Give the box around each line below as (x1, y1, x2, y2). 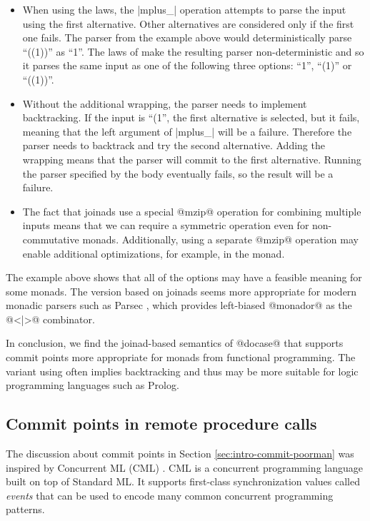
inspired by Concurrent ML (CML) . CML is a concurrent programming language (6, 460, 363, 475)
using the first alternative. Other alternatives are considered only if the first (22, 16, 354, 31)
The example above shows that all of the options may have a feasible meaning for (6, 270, 362, 285)
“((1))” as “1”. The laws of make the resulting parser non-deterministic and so (22, 44, 364, 59)
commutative (22, 231, 79, 246)
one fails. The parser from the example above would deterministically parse (22, 30, 352, 45)
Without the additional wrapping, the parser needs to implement (22, 96, 307, 111)
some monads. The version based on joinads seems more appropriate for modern (6, 283, 357, 298)
